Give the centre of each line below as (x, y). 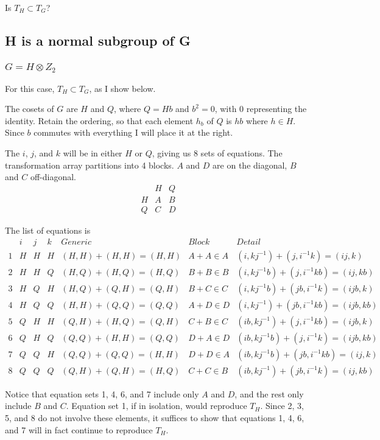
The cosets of (30, 109)
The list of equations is (48, 230)
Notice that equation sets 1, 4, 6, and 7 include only (102, 393)
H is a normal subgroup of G (98, 40)
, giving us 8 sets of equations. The (217, 153)
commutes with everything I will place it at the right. (133, 132)
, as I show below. (122, 88)
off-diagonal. (53, 177)
